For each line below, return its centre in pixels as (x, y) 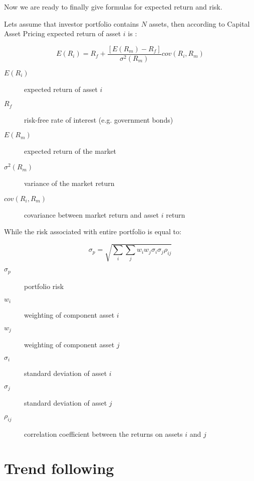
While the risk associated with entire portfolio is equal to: (93, 231)
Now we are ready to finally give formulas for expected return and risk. (113, 7)
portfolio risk (44, 286)
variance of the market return (69, 183)
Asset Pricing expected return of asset (63, 33)
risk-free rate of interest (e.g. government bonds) (99, 119)
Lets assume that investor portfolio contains (71, 23)
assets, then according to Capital (199, 23)
